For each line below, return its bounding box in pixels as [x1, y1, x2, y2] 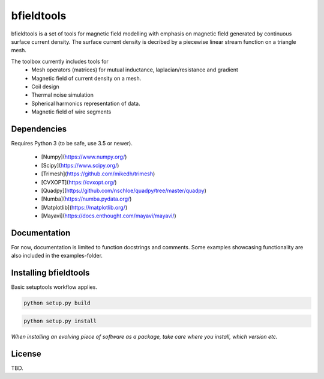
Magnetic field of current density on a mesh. [31, 74, 142, 82]
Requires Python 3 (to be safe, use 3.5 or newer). [11, 139, 133, 147]
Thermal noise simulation [31, 91, 94, 99]
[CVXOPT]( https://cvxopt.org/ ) [41, 178, 117, 186]
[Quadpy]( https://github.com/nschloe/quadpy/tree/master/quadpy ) [41, 187, 206, 194]
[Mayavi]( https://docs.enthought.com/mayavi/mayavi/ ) [41, 212, 176, 219]
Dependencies [11, 124, 67, 134]
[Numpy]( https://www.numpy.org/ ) [41, 153, 127, 160]
